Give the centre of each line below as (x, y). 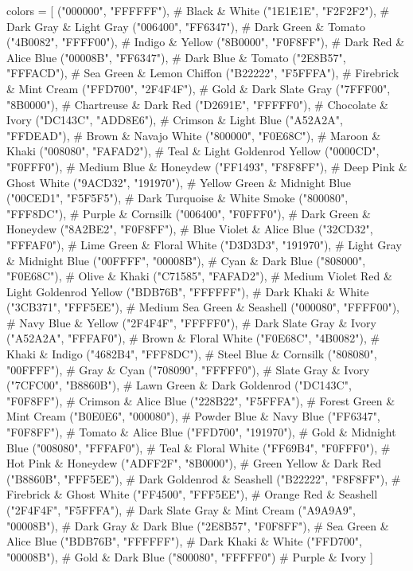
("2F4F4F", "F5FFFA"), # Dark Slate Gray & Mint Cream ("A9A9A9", (181, 510)
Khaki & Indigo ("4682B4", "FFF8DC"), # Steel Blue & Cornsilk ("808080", (192, 354)
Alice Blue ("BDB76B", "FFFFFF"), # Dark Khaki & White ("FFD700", (184, 541)
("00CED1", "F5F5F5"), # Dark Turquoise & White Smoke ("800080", (177, 198)
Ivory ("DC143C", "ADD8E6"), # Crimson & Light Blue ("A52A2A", (175, 120)
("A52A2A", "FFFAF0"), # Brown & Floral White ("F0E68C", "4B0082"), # (193, 338)
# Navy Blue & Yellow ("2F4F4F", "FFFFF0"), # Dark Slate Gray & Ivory (191, 322)
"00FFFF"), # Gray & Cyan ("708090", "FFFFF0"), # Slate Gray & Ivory (188, 369)
